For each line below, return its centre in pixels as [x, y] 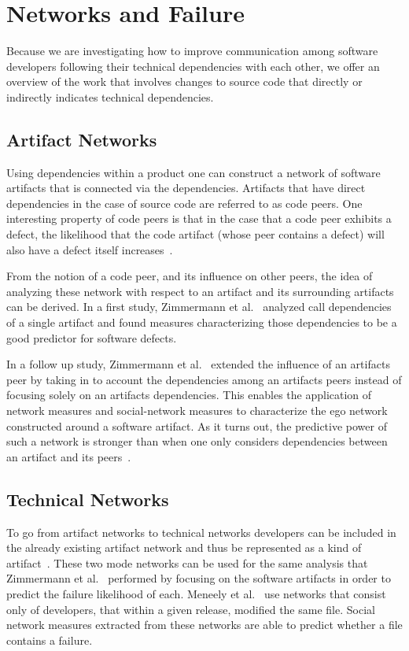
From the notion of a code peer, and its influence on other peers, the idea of [190, 276]
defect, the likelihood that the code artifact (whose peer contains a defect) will [195, 234]
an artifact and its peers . [69, 456]
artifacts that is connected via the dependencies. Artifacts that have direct [186, 188]
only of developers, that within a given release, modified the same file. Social [191, 609]
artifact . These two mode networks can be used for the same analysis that [187, 562]
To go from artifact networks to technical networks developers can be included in [201, 532]
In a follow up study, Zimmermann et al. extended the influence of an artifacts [198, 364]
